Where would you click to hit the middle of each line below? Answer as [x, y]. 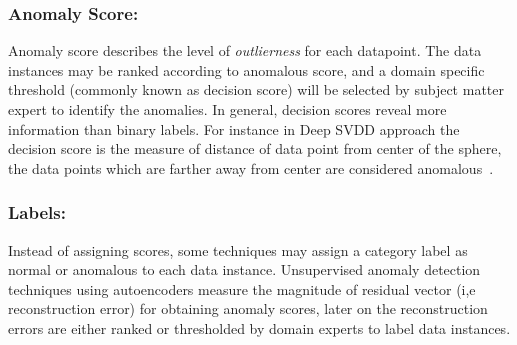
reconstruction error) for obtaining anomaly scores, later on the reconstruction [248, 308]
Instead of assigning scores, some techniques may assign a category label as [238, 249]
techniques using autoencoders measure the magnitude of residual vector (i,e [242, 288]
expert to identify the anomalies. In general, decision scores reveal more [227, 109]
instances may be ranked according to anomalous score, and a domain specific [246, 69]
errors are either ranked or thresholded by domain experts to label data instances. [259, 327]
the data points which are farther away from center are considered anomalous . [251, 167]
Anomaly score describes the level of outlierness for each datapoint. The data [245, 50]
